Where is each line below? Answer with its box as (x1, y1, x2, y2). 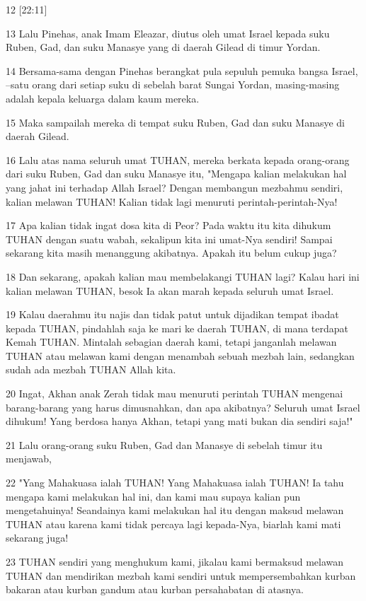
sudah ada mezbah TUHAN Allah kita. (6, 362, 176, 377)
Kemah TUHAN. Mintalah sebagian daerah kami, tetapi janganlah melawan (6, 334, 337, 349)
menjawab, (6, 451, 52, 466)
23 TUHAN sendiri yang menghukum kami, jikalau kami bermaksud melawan (6, 554, 344, 568)
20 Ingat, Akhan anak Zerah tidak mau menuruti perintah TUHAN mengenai (6, 386, 343, 401)
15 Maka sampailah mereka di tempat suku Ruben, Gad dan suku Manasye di (6, 115, 345, 129)
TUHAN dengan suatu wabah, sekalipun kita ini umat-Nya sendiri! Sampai (6, 231, 333, 246)
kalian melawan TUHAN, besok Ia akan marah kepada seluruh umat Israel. (6, 283, 334, 298)
